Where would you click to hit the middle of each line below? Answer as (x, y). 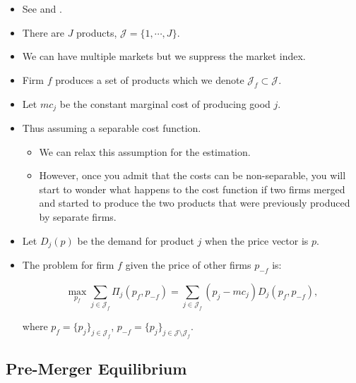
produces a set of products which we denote (150, 79)
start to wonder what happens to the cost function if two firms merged (192, 189)
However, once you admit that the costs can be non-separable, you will (192, 175)
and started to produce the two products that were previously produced (195, 203)
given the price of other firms (188, 265)
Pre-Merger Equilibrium (96, 369)
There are (43, 32)
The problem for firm (68, 265)
